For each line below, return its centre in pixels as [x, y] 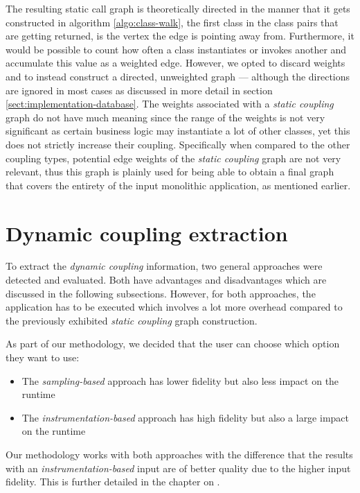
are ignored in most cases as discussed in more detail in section [139, 90]
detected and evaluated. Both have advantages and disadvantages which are [166, 280]
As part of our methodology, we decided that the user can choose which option [173, 344]
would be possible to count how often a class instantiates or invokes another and [176, 49]
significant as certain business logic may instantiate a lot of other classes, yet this [178, 131]
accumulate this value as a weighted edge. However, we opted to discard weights [175, 63]
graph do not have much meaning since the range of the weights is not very [165, 117]
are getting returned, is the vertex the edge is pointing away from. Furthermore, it [180, 36]
